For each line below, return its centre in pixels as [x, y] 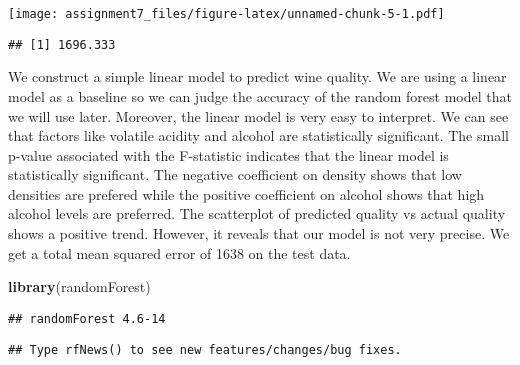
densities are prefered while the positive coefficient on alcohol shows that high [246, 193]
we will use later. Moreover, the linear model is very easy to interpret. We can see [258, 115]
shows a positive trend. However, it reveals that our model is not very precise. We [259, 233]
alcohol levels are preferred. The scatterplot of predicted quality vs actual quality [257, 213]
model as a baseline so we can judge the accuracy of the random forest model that [260, 95]
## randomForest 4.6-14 [87, 318]
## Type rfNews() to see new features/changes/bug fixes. [205, 349]
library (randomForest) [79, 286]
